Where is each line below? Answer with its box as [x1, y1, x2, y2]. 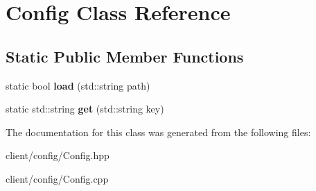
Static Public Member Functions [6, 45, 244, 67]
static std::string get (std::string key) [6, 101, 164, 116]
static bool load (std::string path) [6, 78, 150, 92]
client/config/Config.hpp [6, 148, 109, 163]
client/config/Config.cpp [6, 171, 109, 185]
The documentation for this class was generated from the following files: [6, 124, 311, 139]
